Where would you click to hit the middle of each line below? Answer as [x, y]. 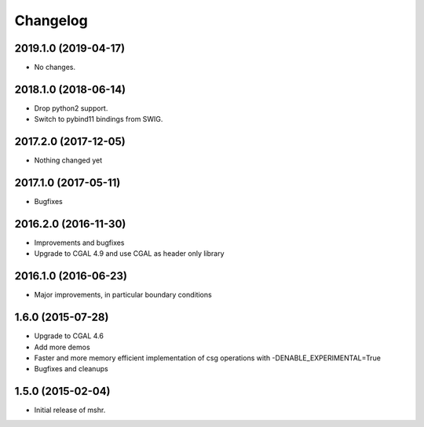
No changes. [55, 68]
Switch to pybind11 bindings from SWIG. [99, 119]
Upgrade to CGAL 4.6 [69, 336]
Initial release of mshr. [70, 410]
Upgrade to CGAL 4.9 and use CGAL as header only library [129, 254]
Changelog [51, 20]
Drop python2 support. [71, 108]
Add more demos [62, 347]
